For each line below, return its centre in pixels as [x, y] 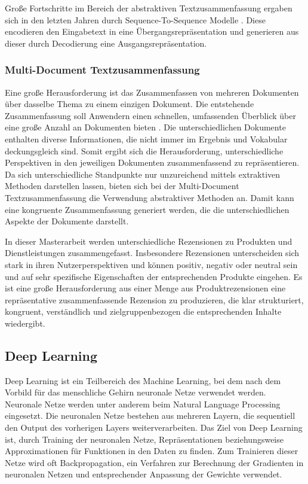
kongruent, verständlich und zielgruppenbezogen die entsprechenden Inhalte [143, 311]
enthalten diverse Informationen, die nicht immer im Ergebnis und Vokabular [146, 138]
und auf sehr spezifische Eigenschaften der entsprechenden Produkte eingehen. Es [154, 276]
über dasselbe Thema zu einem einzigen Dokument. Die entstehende [130, 104]
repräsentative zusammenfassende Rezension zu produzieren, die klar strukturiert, [154, 299]
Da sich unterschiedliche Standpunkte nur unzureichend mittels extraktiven [143, 174]
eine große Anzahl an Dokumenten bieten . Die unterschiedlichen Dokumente [145, 127]
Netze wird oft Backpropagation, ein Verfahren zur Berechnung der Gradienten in [154, 462]
